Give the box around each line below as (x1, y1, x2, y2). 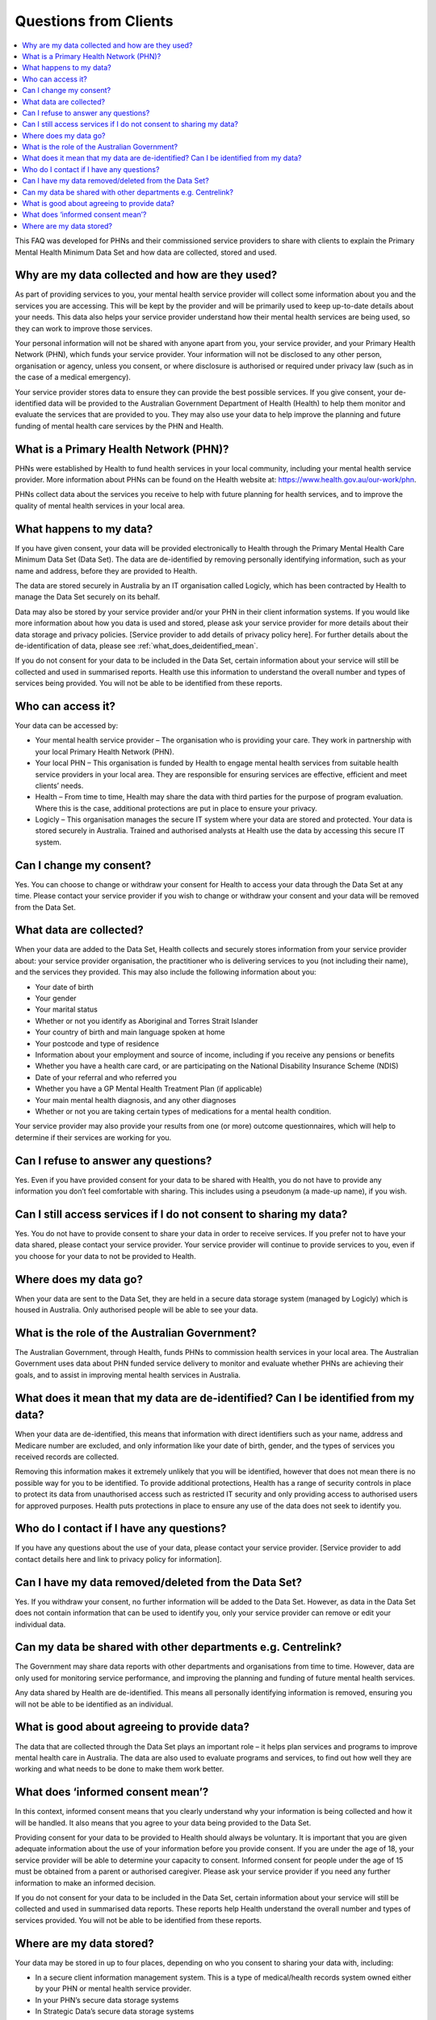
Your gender (35, 994, 77, 1004)
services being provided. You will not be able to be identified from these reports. (15, 679, 283, 688)
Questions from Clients (15, 12, 174, 30)
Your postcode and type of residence (35, 1038, 159, 1048)
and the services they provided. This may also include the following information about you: (15, 967, 317, 977)
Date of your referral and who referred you (35, 1072, 177, 1082)
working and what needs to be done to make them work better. (15, 1764, 224, 1774)
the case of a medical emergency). (15, 372, 131, 382)
